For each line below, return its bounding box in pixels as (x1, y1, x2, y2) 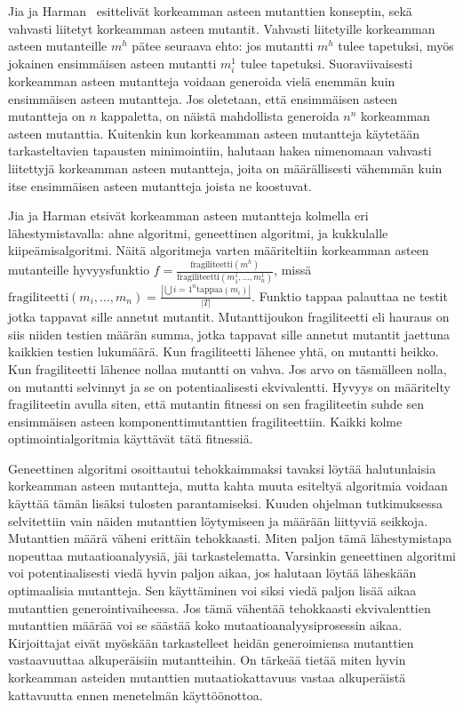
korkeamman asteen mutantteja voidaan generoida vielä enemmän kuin (8, 71, 395, 90)
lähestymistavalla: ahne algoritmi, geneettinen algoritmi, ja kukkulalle (8, 223, 388, 242)
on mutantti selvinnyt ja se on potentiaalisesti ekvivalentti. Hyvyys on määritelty (8, 377, 451, 395)
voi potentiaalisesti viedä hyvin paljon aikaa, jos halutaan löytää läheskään (8, 563, 417, 582)
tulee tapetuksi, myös (338, 36, 454, 55)
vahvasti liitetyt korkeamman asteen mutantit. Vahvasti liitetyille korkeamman (8, 19, 435, 37)
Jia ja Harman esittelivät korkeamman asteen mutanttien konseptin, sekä (8, 2, 412, 20)
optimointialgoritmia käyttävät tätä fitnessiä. (8, 429, 253, 448)
